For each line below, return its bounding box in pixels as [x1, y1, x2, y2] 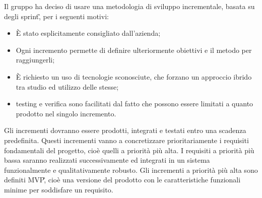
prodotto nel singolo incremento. [16, 108, 116, 118]
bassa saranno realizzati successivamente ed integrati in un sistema [4, 155, 210, 165]
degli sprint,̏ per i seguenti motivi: [4, 11, 109, 21]
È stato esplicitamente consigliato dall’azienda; [16, 28, 161, 38]
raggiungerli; [16, 54, 55, 65]
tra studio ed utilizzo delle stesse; [16, 81, 119, 92]
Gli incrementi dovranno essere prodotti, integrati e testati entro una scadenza [4, 125, 246, 136]
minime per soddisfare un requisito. [4, 184, 113, 194]
